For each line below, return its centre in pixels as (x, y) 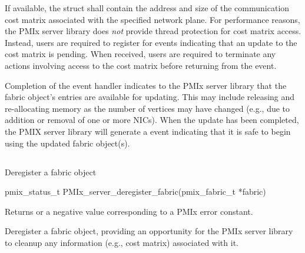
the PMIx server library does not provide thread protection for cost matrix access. (153, 31)
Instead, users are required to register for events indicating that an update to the (151, 42)
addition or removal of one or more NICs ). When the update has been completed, (152, 120)
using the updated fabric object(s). (67, 143)
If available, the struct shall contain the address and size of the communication (147, 8)
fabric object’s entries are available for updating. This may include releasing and (150, 97)
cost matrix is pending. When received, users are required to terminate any (140, 54)
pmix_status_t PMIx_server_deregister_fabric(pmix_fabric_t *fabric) (135, 192)
